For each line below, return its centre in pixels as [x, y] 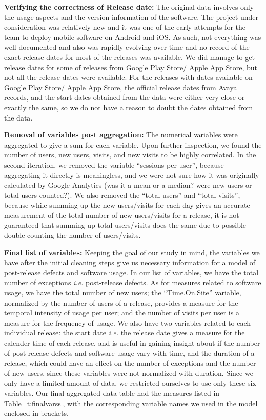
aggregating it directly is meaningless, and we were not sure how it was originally [132, 175]
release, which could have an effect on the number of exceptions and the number [130, 363]
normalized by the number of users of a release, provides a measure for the [121, 302]
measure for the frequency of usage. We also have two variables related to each [128, 322]
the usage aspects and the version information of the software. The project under [131, 17]
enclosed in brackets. [36, 413]
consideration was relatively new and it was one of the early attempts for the [125, 27]
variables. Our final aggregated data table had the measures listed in [112, 393]
